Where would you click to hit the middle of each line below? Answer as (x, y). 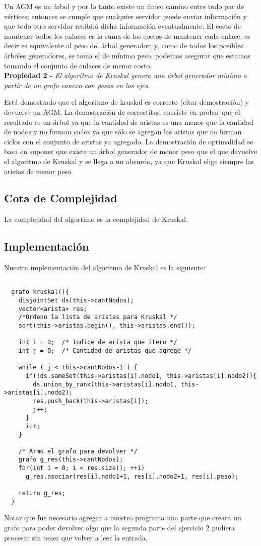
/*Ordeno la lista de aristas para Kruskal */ (98, 317)
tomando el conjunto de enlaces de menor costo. (78, 65)
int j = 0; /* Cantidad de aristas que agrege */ (105, 350)
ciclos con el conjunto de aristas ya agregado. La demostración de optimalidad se (129, 141)
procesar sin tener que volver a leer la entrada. (76, 537)
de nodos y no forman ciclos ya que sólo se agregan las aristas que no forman (123, 132)
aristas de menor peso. (39, 171)
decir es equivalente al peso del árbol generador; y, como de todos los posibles (124, 46)
